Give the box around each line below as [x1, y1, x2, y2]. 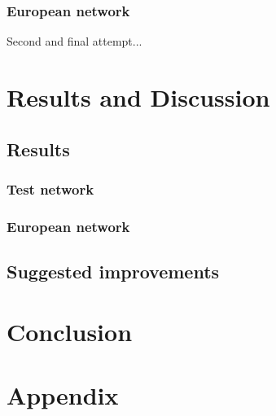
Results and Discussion [7, 81, 270, 113]
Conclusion [7, 314, 133, 348]
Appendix [7, 379, 119, 411]
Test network [7, 178, 94, 199]
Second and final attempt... [7, 33, 142, 50]
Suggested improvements [7, 259, 220, 284]
